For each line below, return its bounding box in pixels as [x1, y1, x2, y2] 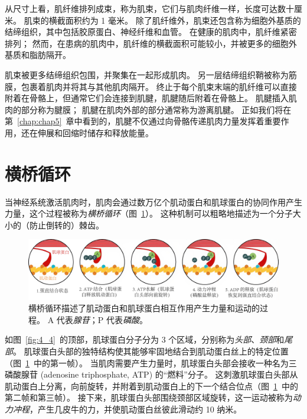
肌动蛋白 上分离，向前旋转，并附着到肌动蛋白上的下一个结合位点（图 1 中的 [5, 379, 298, 392]
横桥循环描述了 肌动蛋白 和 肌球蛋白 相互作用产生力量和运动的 [28, 302, 260, 314]
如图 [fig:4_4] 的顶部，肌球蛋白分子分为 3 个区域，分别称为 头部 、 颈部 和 [5, 333, 285, 346]
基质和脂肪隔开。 [5, 49, 71, 61]
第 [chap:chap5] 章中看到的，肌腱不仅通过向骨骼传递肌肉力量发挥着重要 [5, 115, 281, 127]
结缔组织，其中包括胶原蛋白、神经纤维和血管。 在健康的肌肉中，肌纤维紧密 [5, 25, 297, 38]
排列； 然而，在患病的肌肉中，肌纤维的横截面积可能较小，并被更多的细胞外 [5, 37, 297, 49]
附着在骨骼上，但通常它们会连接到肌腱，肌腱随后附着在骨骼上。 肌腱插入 [5, 92, 289, 104]
